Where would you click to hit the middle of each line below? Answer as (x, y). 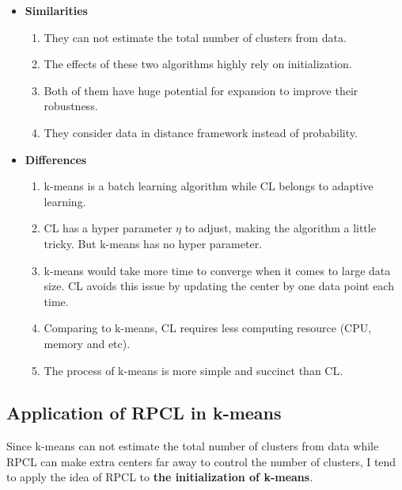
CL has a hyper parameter (108, 228)
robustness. (71, 106)
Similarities (56, 10)
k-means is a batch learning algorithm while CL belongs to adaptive (209, 186)
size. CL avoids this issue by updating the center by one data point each (219, 286)
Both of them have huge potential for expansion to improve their (201, 90)
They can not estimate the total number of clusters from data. (195, 37)
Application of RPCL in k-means (144, 413)
